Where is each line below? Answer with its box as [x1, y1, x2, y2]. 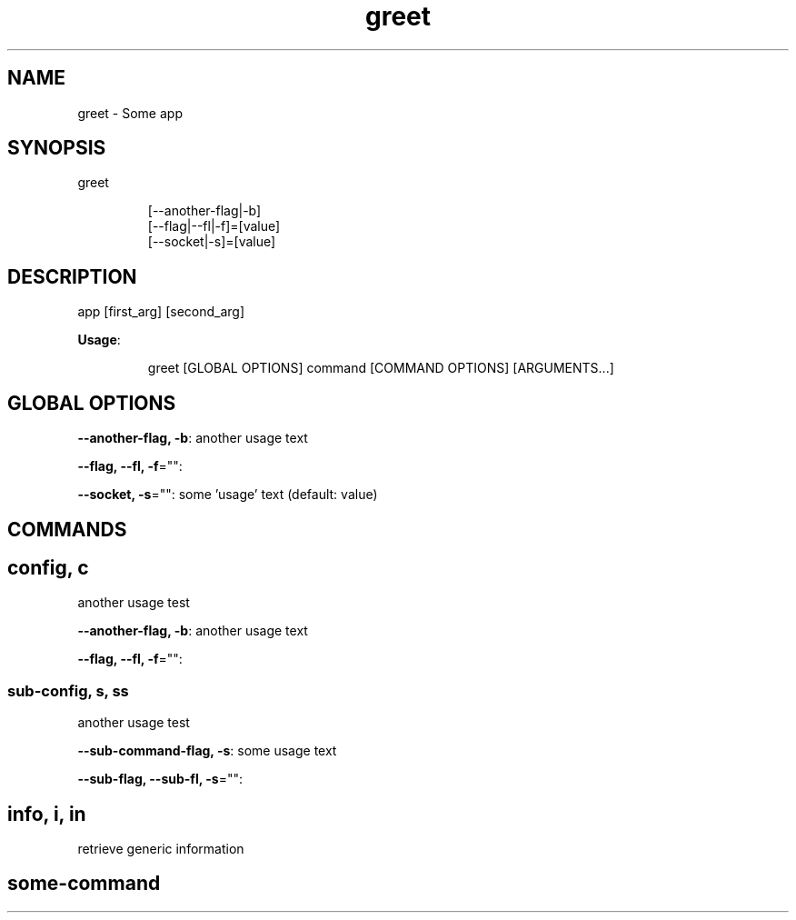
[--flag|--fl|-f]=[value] [147, 218, 281, 235]
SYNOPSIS [7, 136, 106, 160]
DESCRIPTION [7, 265, 137, 288]
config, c [7, 555, 89, 579]
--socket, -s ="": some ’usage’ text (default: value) [77, 486, 378, 503]
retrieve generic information [77, 840, 244, 856]
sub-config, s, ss [7, 681, 129, 700]
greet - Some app [77, 105, 183, 121]
